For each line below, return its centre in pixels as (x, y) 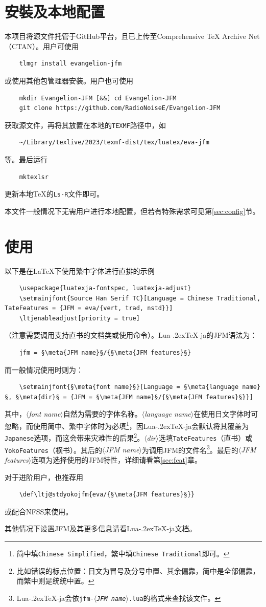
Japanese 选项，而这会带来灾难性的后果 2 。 (75, 437)
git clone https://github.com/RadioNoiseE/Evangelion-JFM (120, 108)
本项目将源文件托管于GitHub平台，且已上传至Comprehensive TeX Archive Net (132, 36)
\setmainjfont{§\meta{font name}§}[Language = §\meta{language (129, 387)
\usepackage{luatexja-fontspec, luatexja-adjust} (105, 288)
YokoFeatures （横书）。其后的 (53, 450)
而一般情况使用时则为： (44, 369)
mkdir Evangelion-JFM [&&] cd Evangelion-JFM (98, 98)
